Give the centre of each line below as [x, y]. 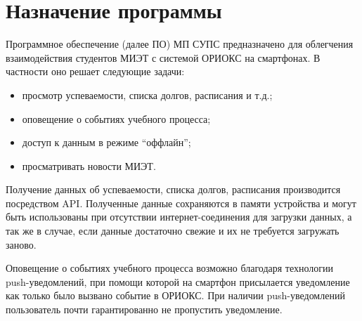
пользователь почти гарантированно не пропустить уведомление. [144, 309]
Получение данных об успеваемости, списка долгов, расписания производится [173, 189]
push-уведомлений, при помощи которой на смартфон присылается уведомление [178, 281]
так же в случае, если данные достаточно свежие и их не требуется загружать [173, 231]
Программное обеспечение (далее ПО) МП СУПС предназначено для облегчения [180, 44]
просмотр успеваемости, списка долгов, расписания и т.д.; [147, 94]
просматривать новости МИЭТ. [89, 165]
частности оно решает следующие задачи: [95, 71]
